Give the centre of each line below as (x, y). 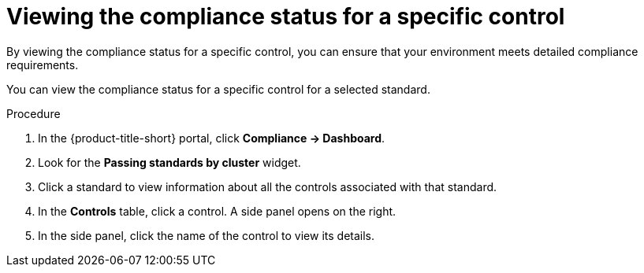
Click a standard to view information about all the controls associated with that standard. (268, 186)
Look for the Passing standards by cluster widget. (169, 162)
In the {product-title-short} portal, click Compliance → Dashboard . (212, 138)
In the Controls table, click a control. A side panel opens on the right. (217, 211)
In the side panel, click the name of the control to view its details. (207, 235)
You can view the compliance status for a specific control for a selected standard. (218, 89)
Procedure (34, 113)
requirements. (43, 65)
